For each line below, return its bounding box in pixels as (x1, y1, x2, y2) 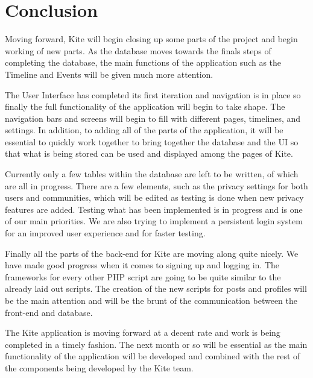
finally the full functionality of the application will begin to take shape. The (5, 100, 285, 113)
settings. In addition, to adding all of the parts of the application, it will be (5, 124, 283, 136)
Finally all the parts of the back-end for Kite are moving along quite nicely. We (5, 247, 299, 259)
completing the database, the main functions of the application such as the (5, 56, 282, 69)
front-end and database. (5, 306, 93, 318)
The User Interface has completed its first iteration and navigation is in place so (5, 88, 301, 101)
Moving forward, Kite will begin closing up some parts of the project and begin (5, 33, 298, 45)
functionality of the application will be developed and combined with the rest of (5, 350, 300, 362)
